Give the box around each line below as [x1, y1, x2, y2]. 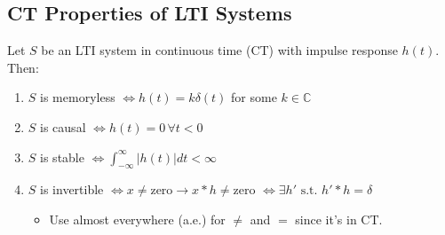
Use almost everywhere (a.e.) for [49, 209, 226, 228]
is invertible [40, 180, 104, 199]
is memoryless [40, 88, 115, 106]
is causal [40, 117, 86, 136]
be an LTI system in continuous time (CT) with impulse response [41, 41, 398, 59]
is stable [40, 147, 84, 166]
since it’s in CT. [295, 209, 383, 228]
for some [231, 88, 277, 106]
